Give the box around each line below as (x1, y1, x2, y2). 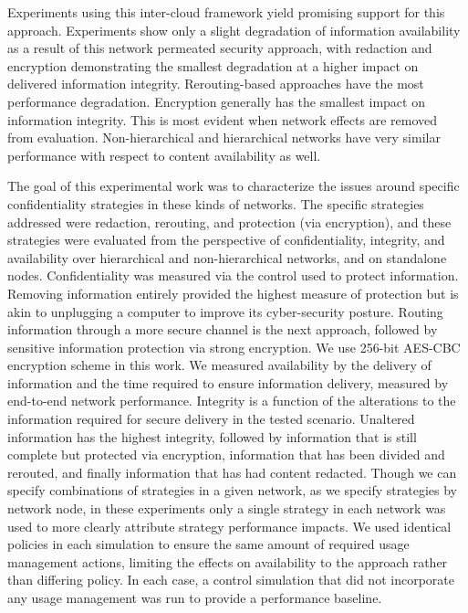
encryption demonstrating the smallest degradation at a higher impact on (7, 56, 419, 75)
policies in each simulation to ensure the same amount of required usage (7, 534, 410, 554)
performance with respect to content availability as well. (7, 145, 321, 164)
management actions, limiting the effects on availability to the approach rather (7, 552, 448, 571)
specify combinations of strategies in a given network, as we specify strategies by (7, 481, 458, 500)
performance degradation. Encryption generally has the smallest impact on (7, 91, 425, 111)
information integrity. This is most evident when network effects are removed (7, 110, 438, 129)
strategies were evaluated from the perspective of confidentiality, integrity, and (7, 230, 445, 249)
